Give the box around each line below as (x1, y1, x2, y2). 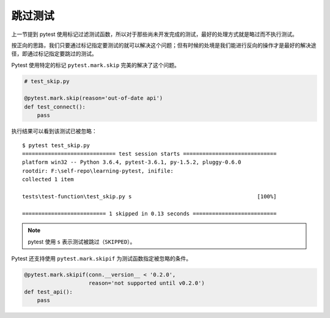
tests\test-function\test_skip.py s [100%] (22, 193, 277, 200)
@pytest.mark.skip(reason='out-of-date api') (24, 95, 163, 102)
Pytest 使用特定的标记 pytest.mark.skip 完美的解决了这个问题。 (11, 61, 180, 68)
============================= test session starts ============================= (22, 150, 277, 157)
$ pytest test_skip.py (22, 142, 90, 149)
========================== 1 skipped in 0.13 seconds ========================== (22, 210, 277, 217)
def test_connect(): (24, 103, 86, 110)
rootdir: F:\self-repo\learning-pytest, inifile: (22, 167, 174, 174)
